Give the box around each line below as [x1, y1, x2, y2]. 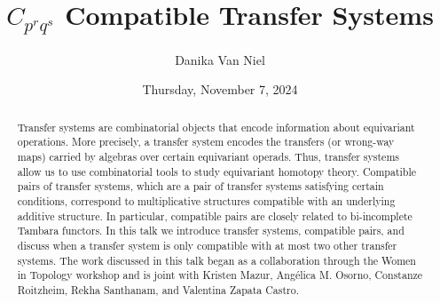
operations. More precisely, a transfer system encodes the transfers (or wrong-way [17, 134, 395, 149]
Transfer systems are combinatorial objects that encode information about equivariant [17, 119, 415, 134]
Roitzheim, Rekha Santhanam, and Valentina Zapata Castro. [17, 283, 300, 298]
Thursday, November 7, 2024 [142, 80, 298, 99]
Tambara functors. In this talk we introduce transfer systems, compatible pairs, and [17, 223, 405, 238]
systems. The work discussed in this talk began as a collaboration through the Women [17, 252, 416, 267]
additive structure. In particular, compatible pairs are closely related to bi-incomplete [17, 208, 412, 223]
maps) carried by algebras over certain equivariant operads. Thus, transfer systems [17, 149, 399, 164]
